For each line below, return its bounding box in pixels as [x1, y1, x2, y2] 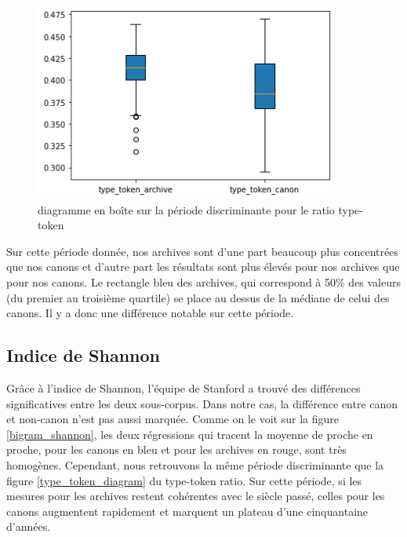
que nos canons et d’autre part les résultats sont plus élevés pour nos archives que [6, 258, 400, 275]
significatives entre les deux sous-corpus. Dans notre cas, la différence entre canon [6, 395, 398, 411]
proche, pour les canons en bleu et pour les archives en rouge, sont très [6, 441, 347, 458]
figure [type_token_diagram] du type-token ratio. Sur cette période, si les [6, 472, 362, 488]
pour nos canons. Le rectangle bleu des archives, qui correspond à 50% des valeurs [6, 274, 401, 290]
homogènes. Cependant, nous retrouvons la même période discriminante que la [6, 456, 384, 473]
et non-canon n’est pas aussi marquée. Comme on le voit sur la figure [6, 411, 339, 427]
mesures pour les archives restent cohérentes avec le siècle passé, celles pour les [6, 488, 385, 504]
